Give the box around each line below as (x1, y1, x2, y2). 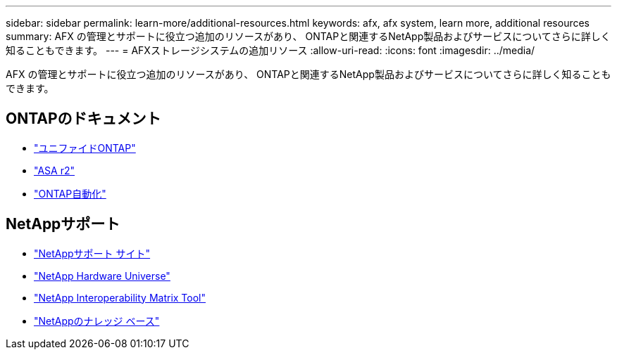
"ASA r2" (34, 164, 75, 176)
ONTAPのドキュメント (6, 110, 161, 128)
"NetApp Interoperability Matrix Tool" (34, 291, 206, 304)
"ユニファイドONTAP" (34, 141, 136, 154)
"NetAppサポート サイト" (34, 247, 151, 259)
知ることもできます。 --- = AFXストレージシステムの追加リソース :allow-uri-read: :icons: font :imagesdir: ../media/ (6, 44, 535, 56)
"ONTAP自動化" (34, 187, 106, 200)
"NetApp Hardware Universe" (34, 269, 170, 282)
